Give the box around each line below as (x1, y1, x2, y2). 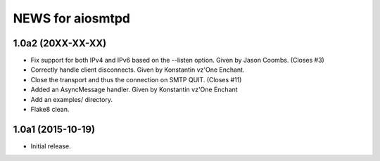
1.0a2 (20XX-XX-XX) (13, 37, 107, 49)
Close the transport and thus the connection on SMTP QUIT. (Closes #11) (30, 75, 242, 84)
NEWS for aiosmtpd (13, 11, 130, 26)
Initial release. (30, 141, 71, 150)
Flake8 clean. (30, 105, 70, 114)
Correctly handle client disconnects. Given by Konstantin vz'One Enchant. (30, 65, 245, 74)
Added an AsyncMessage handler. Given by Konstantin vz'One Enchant (30, 85, 239, 94)
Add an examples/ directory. (30, 95, 113, 103)
